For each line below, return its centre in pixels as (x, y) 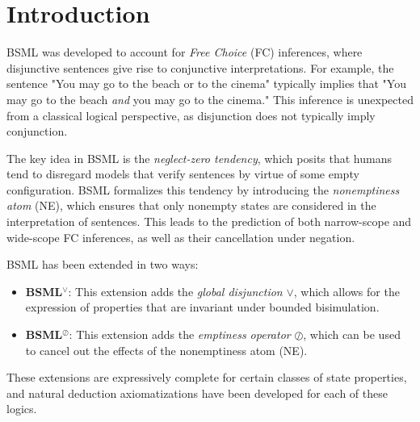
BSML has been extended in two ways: (103, 264)
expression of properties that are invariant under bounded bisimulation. (202, 307)
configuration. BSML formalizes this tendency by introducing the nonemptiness (203, 189)
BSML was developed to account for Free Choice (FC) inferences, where (185, 52)
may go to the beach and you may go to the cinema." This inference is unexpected (210, 99)
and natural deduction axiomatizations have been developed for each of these (197, 393)
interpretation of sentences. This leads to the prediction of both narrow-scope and (209, 221)
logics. (22, 409)
